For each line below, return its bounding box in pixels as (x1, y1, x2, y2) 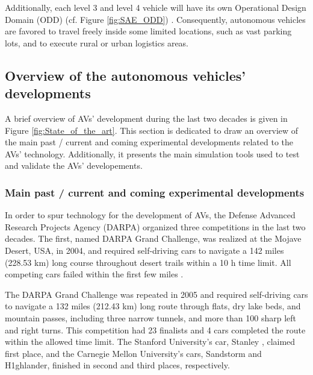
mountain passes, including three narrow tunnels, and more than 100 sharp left (5, 311, 297, 324)
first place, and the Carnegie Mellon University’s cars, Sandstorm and (5, 347, 262, 359)
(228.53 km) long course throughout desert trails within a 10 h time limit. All (5, 256, 291, 268)
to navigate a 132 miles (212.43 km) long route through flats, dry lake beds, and (5, 300, 301, 312)
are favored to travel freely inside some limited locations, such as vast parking (5, 25, 292, 37)
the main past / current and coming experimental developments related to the (5, 136, 294, 148)
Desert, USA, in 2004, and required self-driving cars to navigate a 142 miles (5, 244, 284, 256)
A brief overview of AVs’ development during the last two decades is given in (5, 112, 288, 124)
